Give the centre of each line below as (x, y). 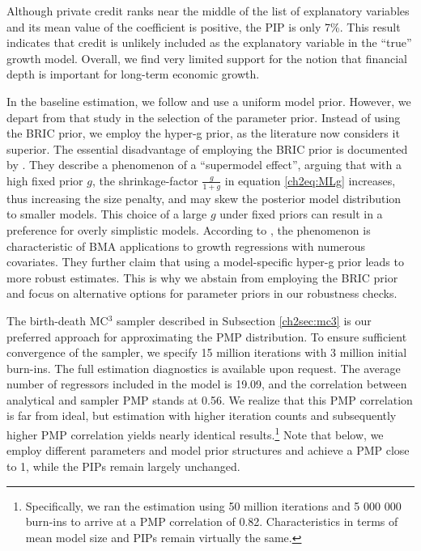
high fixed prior (45, 180)
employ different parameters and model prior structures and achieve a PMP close (208, 450)
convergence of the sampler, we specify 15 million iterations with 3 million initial (207, 352)
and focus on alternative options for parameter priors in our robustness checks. (202, 293)
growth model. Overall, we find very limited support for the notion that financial (207, 58)
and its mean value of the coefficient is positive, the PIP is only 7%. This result (204, 26)
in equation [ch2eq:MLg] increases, (310, 180)
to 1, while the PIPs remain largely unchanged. (123, 466)
